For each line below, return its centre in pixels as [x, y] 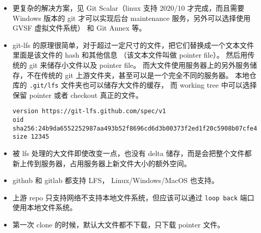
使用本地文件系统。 [45, 207]
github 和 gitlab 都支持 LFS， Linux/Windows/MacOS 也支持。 [115, 180]
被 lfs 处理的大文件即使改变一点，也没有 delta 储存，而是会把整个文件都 [132, 153]
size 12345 [31, 137]
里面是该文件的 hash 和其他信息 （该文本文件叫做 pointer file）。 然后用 [130, 55]
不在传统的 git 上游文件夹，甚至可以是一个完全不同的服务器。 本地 [138, 75]
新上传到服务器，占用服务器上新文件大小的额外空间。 [102, 163]
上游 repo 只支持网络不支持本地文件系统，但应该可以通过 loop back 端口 [133, 197]
